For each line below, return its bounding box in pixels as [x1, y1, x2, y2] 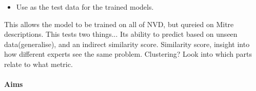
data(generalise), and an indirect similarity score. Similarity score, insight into [4, 38, 250, 49]
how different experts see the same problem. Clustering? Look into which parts [4, 49, 252, 59]
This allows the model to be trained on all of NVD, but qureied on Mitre [4, 18, 234, 29]
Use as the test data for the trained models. [16, 2, 154, 12]
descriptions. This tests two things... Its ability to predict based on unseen [4, 29, 238, 39]
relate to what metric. [4, 58, 73, 69]
